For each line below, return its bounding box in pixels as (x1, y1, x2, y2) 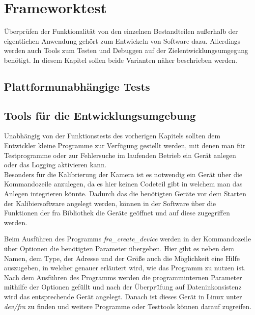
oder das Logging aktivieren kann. (4, 159, 107, 170)
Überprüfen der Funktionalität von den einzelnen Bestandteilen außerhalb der (4, 26, 238, 36)
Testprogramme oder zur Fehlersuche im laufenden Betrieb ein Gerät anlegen (4, 150, 236, 160)
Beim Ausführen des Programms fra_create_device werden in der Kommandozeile (4, 234, 251, 244)
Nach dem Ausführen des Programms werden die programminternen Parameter (4, 272, 242, 282)
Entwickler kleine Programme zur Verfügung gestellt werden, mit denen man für (4, 140, 246, 151)
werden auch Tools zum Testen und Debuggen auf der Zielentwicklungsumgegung (4, 45, 249, 55)
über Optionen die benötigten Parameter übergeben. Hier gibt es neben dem (4, 243, 234, 254)
